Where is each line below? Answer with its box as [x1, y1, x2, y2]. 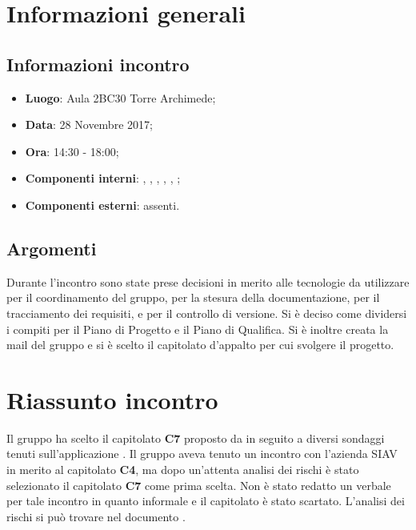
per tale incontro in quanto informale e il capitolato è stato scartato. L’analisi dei [6, 492, 405, 509]
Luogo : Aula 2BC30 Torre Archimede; [25, 89, 216, 106]
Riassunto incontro [6, 383, 218, 416]
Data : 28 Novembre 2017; [25, 116, 153, 133]
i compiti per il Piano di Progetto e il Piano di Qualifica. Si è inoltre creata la [6, 320, 389, 337]
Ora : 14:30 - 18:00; [25, 143, 119, 159]
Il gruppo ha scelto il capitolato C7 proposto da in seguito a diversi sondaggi [6, 429, 385, 446]
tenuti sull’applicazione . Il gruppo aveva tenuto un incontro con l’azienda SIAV [6, 445, 398, 462]
